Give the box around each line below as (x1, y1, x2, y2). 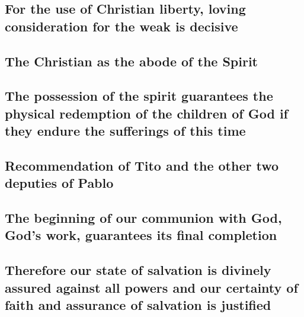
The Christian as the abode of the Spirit (5, 52, 258, 70)
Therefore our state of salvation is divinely (5, 261, 271, 279)
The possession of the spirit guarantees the (5, 87, 273, 105)
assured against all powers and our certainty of (5, 278, 298, 296)
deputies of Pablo (5, 174, 114, 192)
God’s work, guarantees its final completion (5, 226, 277, 244)
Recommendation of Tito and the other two (5, 156, 279, 174)
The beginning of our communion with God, (5, 209, 282, 227)
